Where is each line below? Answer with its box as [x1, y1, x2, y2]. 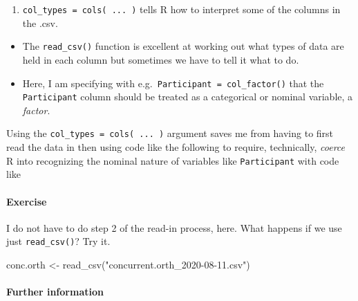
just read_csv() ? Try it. [6, 234, 111, 248]
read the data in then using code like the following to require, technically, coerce [6, 140, 346, 154]
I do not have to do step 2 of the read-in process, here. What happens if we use [6, 220, 342, 235]
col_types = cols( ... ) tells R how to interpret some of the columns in [22, 2, 341, 16]
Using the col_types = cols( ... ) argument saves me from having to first [6, 126, 334, 140]
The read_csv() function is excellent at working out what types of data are [22, 39, 344, 53]
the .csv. [22, 15, 58, 30]
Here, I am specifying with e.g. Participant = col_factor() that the [22, 75, 324, 90]
